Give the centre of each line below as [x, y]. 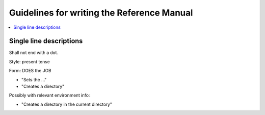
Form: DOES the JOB [30, 71]
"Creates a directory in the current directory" [67, 104]
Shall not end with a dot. [34, 53]
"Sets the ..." [34, 79]
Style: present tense [29, 61]
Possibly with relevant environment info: [50, 96]
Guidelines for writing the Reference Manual [101, 13]
